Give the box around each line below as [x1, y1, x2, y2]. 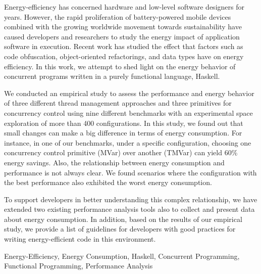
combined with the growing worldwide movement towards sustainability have [4, 21, 242, 32]
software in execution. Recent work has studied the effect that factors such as [4, 41, 243, 52]
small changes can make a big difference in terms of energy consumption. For [4, 127, 242, 138]
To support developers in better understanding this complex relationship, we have [4, 194, 257, 204]
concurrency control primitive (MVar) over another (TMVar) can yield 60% [4, 147, 238, 158]
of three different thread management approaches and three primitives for [4, 98, 232, 108]
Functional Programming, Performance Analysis [4, 260, 153, 271]
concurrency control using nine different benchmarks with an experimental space [4, 107, 253, 118]
